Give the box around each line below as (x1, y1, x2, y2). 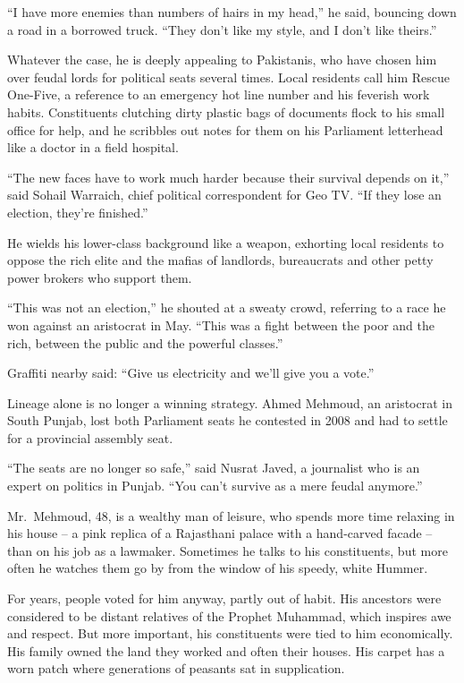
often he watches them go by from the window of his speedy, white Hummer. (7, 559, 428, 577)
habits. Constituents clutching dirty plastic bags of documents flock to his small (7, 102, 445, 121)
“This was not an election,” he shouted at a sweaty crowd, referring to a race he (7, 298, 446, 317)
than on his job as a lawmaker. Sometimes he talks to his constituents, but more (7, 541, 448, 559)
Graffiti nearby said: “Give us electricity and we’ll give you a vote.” (7, 363, 375, 382)
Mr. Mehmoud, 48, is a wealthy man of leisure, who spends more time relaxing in (7, 506, 455, 525)
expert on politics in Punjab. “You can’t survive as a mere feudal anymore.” (7, 476, 423, 495)
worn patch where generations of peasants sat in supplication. (7, 659, 345, 678)
